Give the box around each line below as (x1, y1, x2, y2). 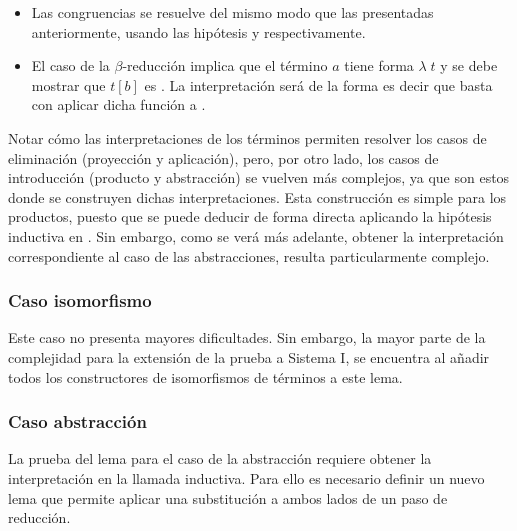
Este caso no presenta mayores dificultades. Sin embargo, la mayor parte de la (8, 327, 486, 348)
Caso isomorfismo (8, 288, 152, 313)
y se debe (440, 55, 498, 76)
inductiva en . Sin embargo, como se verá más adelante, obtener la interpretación (8, 225, 504, 246)
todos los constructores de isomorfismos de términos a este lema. (8, 366, 403, 387)
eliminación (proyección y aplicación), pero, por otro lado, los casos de (8, 147, 439, 168)
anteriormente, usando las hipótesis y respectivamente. (31, 21, 366, 42)
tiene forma (344, 55, 414, 76)
